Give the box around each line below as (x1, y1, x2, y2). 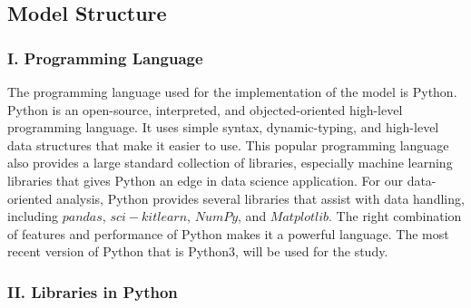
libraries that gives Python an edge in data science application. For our (7, 170, 403, 189)
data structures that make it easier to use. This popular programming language (7, 135, 449, 154)
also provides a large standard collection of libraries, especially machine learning (7, 153, 453, 172)
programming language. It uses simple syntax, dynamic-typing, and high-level (7, 118, 439, 137)
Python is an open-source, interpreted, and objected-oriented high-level (7, 100, 403, 119)
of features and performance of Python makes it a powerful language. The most (7, 224, 449, 243)
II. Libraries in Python (7, 280, 178, 303)
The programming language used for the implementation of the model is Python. (7, 82, 457, 101)
